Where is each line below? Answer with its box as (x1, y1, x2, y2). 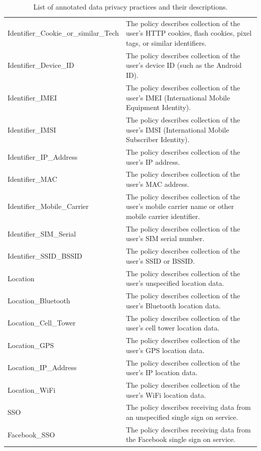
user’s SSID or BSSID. (125, 255, 195, 266)
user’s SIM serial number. (125, 233, 205, 244)
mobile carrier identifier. (125, 211, 200, 221)
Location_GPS (8, 340, 54, 350)
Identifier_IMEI (8, 92, 57, 102)
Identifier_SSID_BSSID (8, 251, 82, 261)
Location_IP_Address (8, 362, 77, 373)
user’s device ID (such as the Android (125, 60, 242, 70)
